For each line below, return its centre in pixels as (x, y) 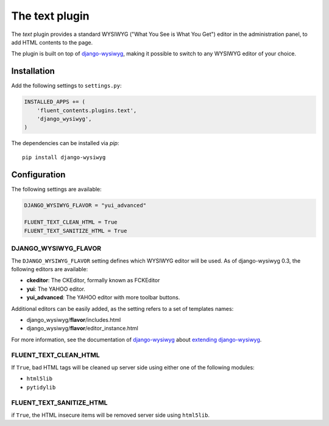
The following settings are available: (56, 189)
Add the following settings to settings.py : (66, 86)
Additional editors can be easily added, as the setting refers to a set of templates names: (122, 308)
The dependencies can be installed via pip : (65, 143)
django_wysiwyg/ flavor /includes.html (74, 319)
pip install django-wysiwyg (64, 157)
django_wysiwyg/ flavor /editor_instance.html (82, 328)
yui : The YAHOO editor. (56, 289)
